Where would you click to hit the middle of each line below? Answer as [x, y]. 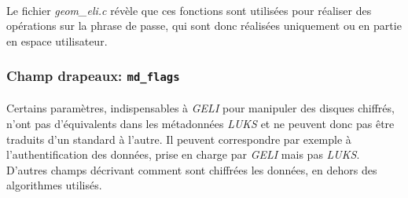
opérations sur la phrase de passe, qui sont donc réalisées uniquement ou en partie [204, 26]
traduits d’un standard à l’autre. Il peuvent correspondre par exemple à [179, 139]
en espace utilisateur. [57, 40]
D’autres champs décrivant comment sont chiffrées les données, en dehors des [192, 169]
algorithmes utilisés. [54, 185]
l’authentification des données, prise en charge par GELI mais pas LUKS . [183, 154]
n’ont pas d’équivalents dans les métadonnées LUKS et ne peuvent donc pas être [200, 123]
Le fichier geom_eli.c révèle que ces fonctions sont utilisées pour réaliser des [189, 10]
